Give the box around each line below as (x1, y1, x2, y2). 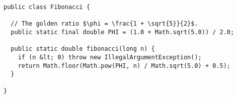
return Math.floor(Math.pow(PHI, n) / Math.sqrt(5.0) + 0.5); (18, 62, 231, 69)
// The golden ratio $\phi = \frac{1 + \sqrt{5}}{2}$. (11, 20, 198, 28)
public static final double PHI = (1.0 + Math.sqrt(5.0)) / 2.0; (11, 28, 234, 36)
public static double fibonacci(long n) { (11, 45, 155, 53)
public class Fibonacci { (4, 4, 90, 11)
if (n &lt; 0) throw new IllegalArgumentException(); (18, 53, 202, 61)
